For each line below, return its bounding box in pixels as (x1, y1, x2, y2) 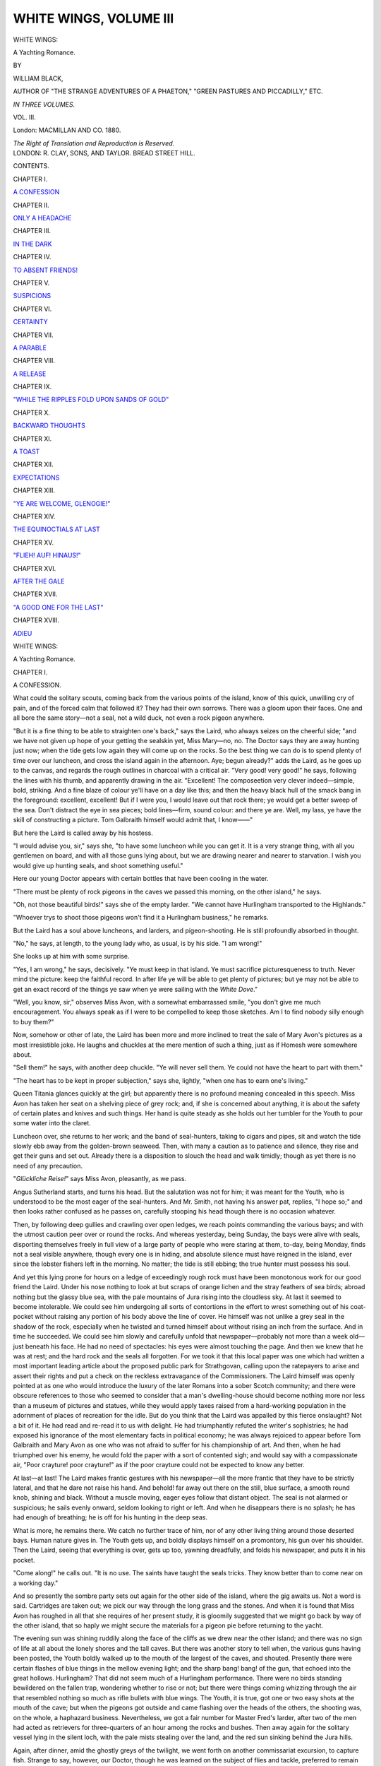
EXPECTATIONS (13, 473, 60, 482)
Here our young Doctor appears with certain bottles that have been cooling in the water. (13, 875, 269, 883)
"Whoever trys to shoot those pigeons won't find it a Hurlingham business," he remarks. (13, 913, 269, 922)
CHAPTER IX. (13, 382, 52, 391)
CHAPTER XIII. (13, 486, 56, 494)
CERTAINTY (13, 318, 49, 326)
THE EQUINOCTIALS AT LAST (13, 525, 100, 533)
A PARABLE (13, 343, 47, 352)
